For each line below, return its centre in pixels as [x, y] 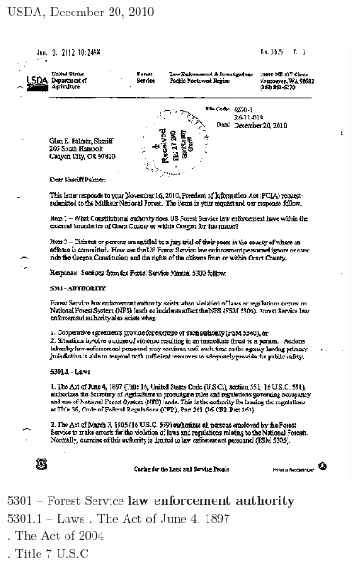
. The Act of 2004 [56, 535]
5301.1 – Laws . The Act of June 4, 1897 [119, 517]
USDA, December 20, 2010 [81, 11]
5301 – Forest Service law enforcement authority [151, 500]
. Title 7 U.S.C [48, 552]
